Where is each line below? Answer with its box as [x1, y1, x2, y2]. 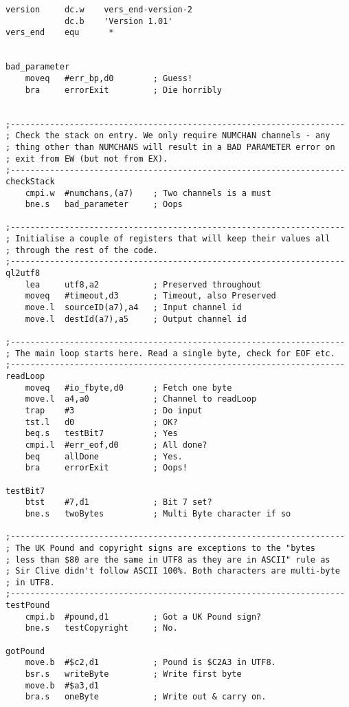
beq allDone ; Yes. [25, 451, 183, 461]
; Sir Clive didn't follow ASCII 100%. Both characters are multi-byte [5, 566, 340, 576]
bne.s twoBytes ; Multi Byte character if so [25, 508, 291, 519]
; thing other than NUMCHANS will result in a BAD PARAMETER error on [5, 142, 335, 152]
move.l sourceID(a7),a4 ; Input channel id [25, 303, 242, 313]
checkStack [5, 176, 55, 186]
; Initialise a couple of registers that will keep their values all [5, 234, 330, 244]
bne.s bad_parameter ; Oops [25, 199, 183, 210]
